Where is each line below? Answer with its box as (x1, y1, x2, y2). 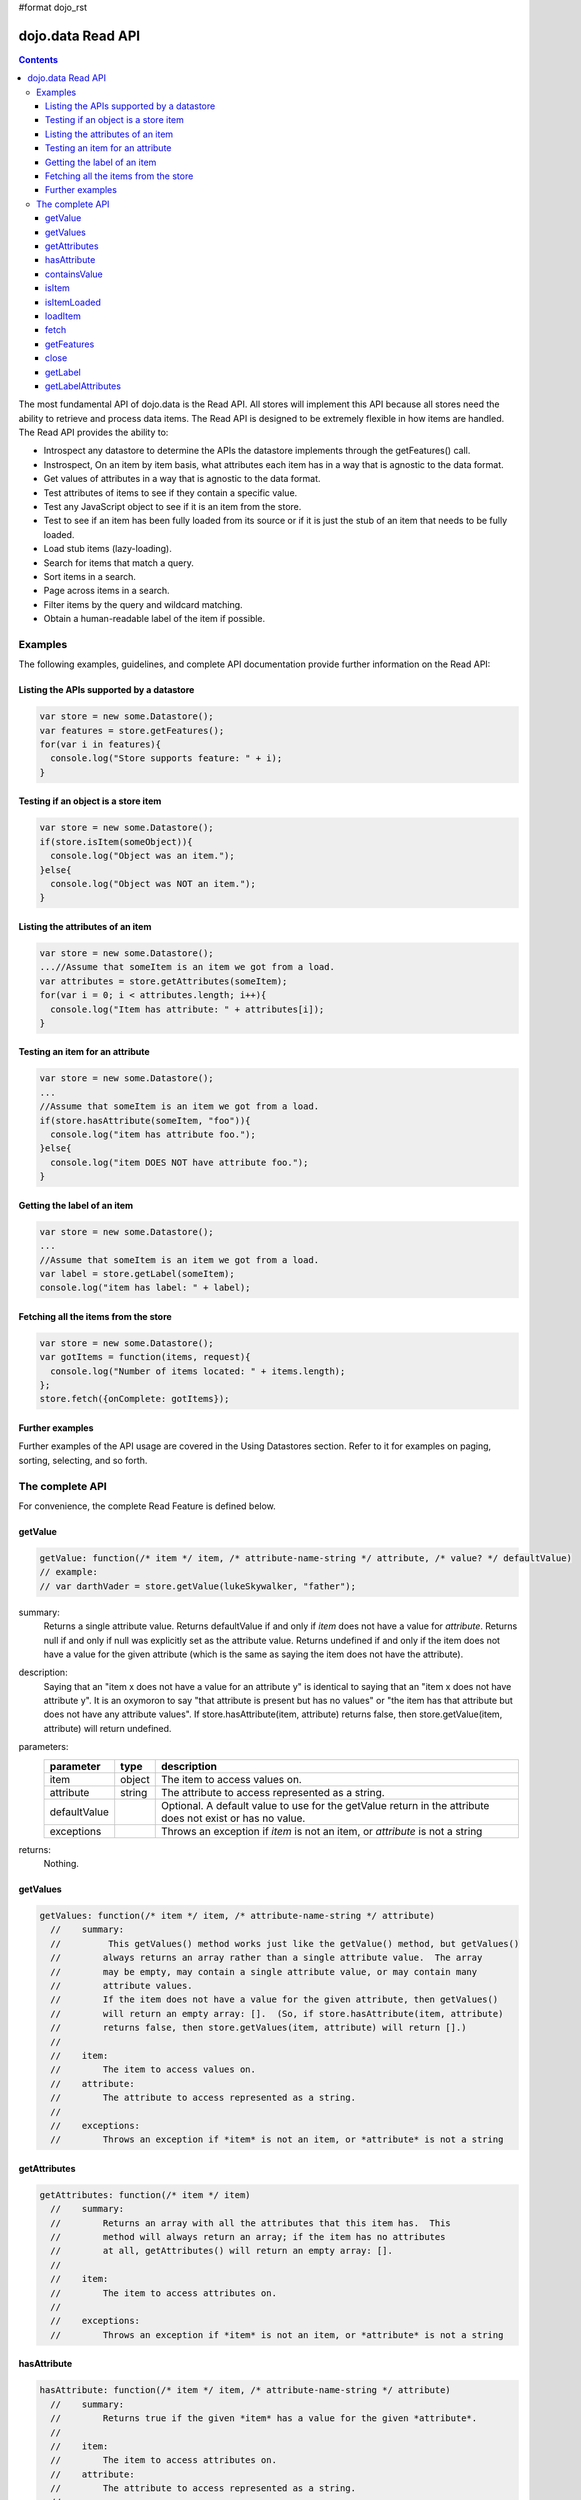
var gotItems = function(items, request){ (39, 1351, 251, 1363)
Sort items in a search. (43, 570, 137, 582)
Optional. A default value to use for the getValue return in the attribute (160, 1798, 490, 1812)
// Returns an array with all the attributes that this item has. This (50, 2217, 452, 2229)
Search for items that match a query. (43, 556, 194, 569)
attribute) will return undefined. (43, 1722, 172, 1734)
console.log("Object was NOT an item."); (50, 878, 257, 889)
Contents (18, 53, 59, 65)
